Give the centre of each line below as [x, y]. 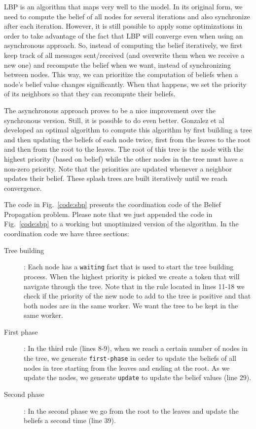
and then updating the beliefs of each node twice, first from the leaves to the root [127, 139]
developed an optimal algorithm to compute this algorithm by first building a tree [128, 130]
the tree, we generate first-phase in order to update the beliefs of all [130, 358]
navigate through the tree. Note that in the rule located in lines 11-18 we [134, 286]
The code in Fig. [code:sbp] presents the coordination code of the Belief [112, 204]
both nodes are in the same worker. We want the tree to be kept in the [131, 305]
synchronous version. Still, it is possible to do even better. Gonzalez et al [114, 120]
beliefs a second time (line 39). [70, 420]
